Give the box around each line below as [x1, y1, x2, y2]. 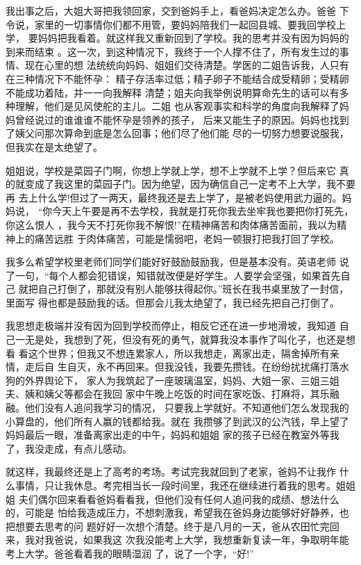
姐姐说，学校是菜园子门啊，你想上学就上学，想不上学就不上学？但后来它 [6, 163, 336, 177]
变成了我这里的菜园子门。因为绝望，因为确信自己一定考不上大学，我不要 [24, 177, 355, 191]
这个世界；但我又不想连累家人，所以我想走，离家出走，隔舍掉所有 [28, 345, 330, 360]
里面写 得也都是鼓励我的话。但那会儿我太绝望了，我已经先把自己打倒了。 [6, 295, 339, 309]
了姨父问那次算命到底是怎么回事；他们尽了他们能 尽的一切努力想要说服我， [6, 126, 349, 140]
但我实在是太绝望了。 [6, 139, 103, 154]
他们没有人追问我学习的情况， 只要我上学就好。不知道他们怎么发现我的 [24, 400, 349, 415]
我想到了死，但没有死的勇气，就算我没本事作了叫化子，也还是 [63, 332, 346, 347]
